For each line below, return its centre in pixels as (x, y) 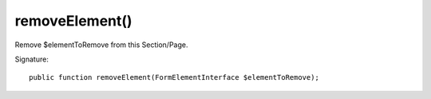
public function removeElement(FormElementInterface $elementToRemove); (174, 77)
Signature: (32, 59)
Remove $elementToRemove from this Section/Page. (101, 45)
